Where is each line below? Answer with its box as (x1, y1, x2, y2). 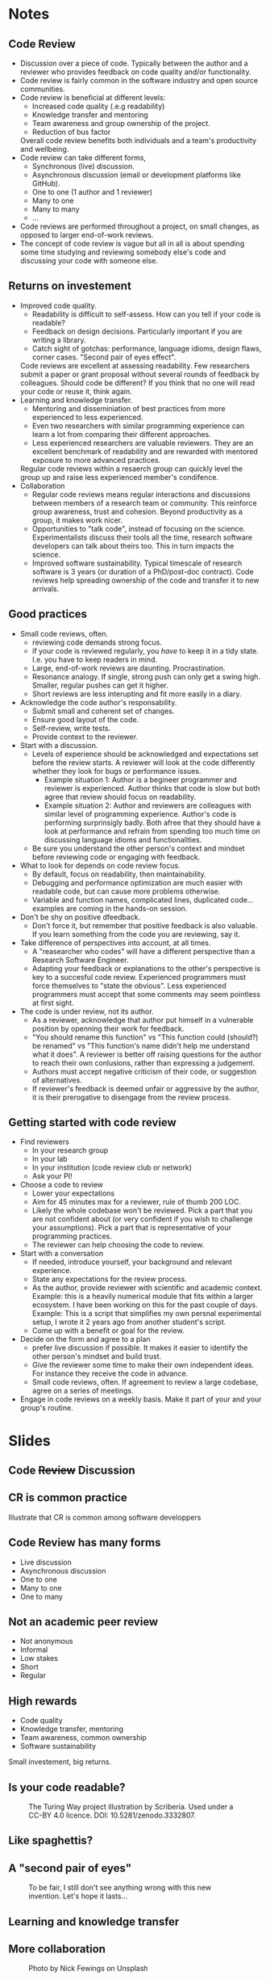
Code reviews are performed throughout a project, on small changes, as (19, 221, 260, 231)
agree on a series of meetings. (31, 1386, 134, 1396)
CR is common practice (8, 1491, 127, 1505)
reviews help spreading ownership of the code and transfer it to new (31, 575, 260, 585)
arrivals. (31, 583, 60, 594)
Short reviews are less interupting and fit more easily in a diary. (31, 688, 242, 699)
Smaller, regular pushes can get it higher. (31, 680, 169, 690)
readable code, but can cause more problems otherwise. (31, 886, 221, 896)
